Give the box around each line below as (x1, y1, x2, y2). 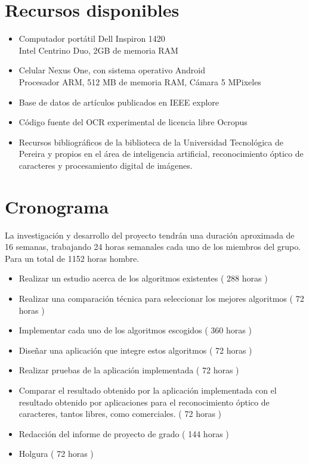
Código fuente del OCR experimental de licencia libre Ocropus (18, 116, 248, 128)
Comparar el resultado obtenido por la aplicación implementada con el (18, 383, 277, 396)
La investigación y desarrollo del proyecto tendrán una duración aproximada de (5, 228, 295, 241)
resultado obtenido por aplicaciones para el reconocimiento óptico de (18, 395, 270, 408)
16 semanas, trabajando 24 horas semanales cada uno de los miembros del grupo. (5, 240, 301, 253)
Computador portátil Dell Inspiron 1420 (18, 32, 165, 45)
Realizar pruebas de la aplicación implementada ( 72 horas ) (18, 364, 239, 376)
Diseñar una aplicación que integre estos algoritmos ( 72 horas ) (18, 344, 252, 356)
